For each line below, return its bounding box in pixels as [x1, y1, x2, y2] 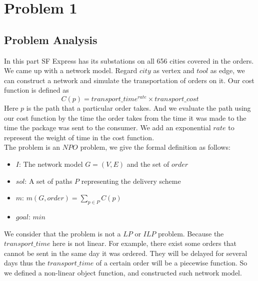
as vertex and [153, 65, 194, 76]
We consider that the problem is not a [4, 228, 121, 238]
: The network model [18, 159, 83, 169]
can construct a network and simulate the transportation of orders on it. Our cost [4, 75, 254, 85]
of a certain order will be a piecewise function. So [95, 257, 247, 268]
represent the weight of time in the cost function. [4, 132, 154, 142]
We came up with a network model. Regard [4, 65, 137, 76]
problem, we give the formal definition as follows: [80, 142, 230, 152]
